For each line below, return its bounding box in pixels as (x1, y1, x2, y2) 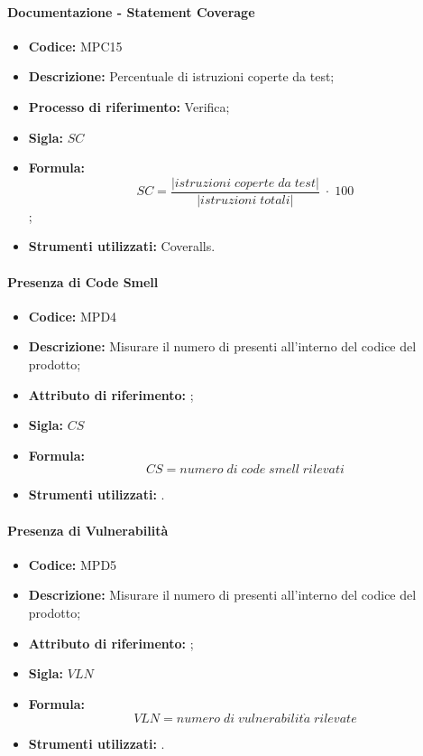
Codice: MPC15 (28, 36, 123, 55)
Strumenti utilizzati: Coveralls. (28, 237, 216, 256)
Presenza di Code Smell (7, 272, 159, 291)
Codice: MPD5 (28, 555, 117, 574)
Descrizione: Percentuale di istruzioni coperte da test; (28, 67, 335, 86)
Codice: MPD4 (28, 306, 117, 325)
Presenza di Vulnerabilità (7, 520, 169, 539)
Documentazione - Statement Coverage (7, 2, 255, 21)
